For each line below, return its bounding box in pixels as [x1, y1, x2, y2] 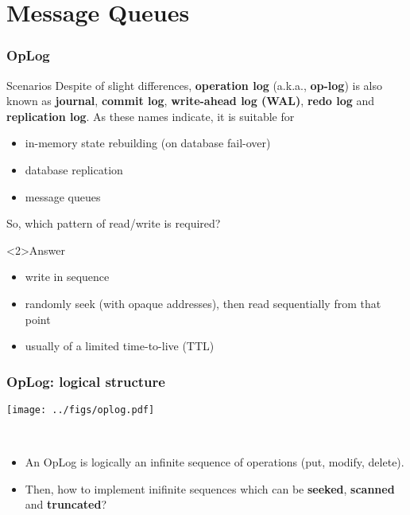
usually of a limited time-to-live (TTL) [25, 337, 215, 354]
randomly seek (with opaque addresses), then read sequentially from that [25, 295, 381, 311]
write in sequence [25, 268, 110, 285]
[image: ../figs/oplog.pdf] [6, 404, 155, 416]
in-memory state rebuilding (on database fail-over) [25, 135, 271, 151]
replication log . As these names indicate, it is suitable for [6, 107, 295, 124]
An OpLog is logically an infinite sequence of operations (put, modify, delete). [25, 454, 404, 470]
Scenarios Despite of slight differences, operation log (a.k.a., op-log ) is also [6, 76, 382, 93]
